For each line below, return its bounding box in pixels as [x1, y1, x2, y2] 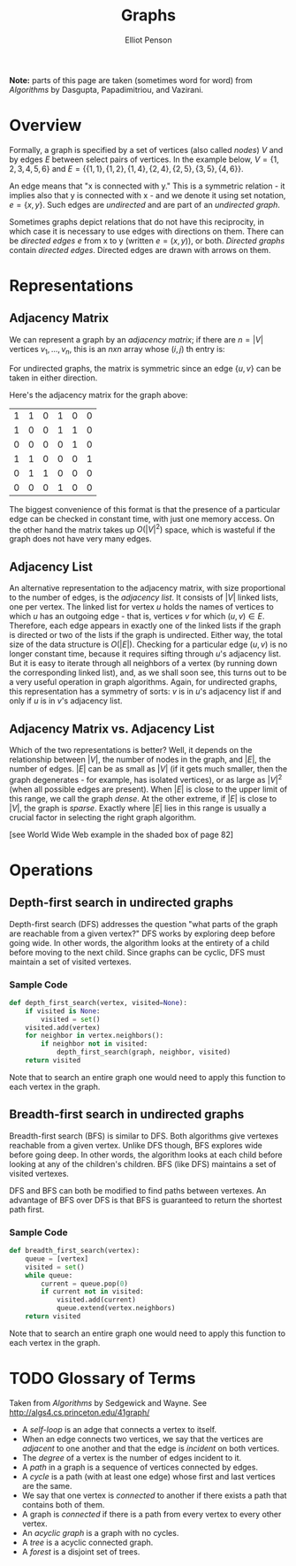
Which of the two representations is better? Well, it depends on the [9, 744, 253, 755]
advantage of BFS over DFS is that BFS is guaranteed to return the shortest [9, 1194, 283, 1205]
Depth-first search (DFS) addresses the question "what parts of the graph [9, 918, 278, 929]
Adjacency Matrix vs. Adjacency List [9, 721, 215, 736]
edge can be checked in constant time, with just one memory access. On [9, 513, 276, 524]
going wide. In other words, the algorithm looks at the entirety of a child [9, 937, 269, 948]
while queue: [25, 1270, 73, 1279]
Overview [9, 116, 82, 135]
